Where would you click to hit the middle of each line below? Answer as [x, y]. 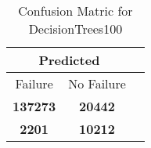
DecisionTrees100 [75, 29]
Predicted [69, 60]
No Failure [97, 83]
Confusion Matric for [75, 11]
